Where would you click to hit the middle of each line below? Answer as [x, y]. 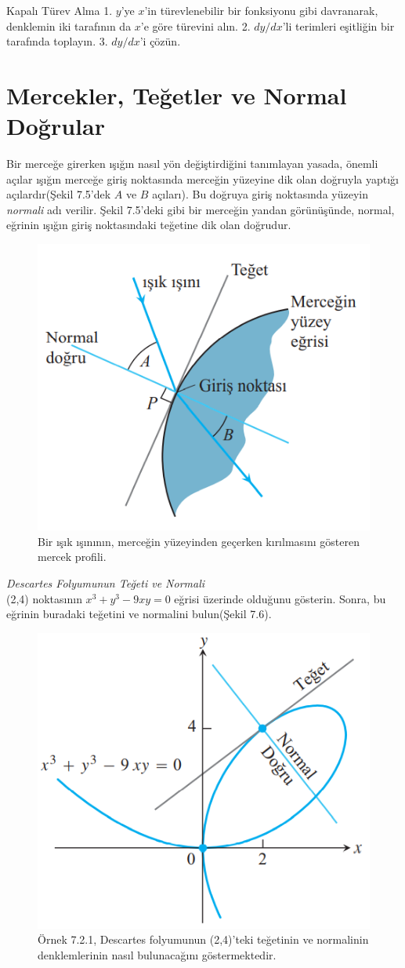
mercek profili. [72, 557]
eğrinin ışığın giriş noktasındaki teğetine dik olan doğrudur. [149, 225]
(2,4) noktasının [44, 598]
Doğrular [56, 126]
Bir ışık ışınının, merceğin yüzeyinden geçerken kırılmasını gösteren [199, 541]
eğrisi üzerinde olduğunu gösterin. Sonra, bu [280, 598]
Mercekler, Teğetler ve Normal [177, 95]
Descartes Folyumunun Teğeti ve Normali [106, 583]
